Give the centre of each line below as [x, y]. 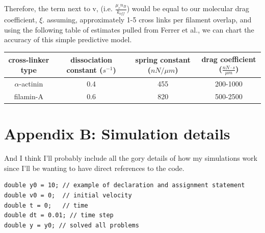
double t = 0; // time [46, 205]
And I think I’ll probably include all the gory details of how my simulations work [131, 158]
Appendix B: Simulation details [117, 134]
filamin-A [29, 96]
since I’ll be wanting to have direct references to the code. [94, 168]
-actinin [31, 84]
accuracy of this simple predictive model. [68, 39]
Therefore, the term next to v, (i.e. [58, 8]
